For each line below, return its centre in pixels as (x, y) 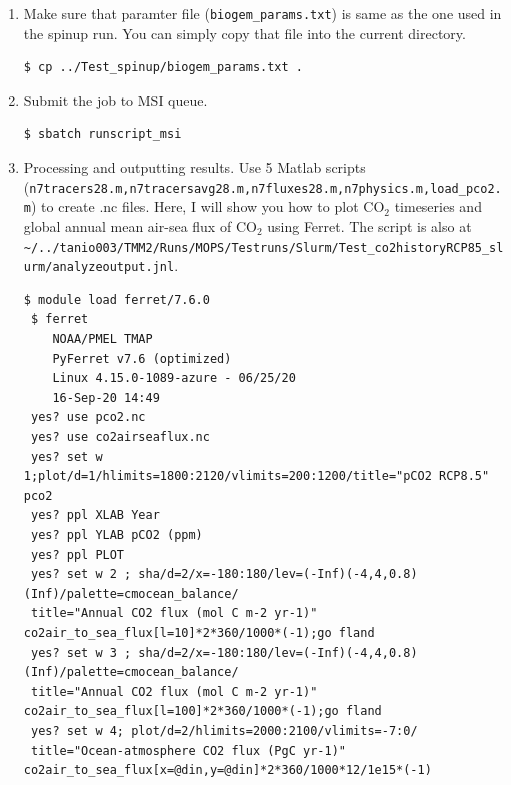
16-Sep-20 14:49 (106, 397)
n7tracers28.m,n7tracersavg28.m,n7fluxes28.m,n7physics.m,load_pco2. (265, 188)
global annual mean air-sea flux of (127, 225)
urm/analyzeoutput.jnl (99, 267)
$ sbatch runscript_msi (102, 134)
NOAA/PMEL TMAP (102, 339)
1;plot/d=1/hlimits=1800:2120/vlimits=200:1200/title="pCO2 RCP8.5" (256, 476)
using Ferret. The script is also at (369, 225)
